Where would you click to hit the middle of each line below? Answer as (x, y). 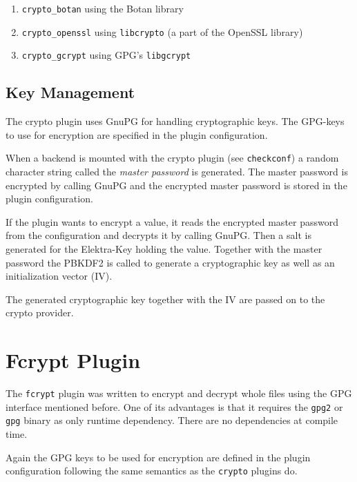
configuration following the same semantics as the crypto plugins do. (152, 471)
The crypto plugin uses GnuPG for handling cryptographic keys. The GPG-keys (175, 121)
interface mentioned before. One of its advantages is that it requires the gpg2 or (174, 406)
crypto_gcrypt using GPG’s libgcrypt (106, 55)
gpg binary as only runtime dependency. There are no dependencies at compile (172, 420)
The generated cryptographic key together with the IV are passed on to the (165, 299)
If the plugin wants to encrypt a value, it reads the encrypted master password (172, 221)
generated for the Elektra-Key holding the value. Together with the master (164, 248)
